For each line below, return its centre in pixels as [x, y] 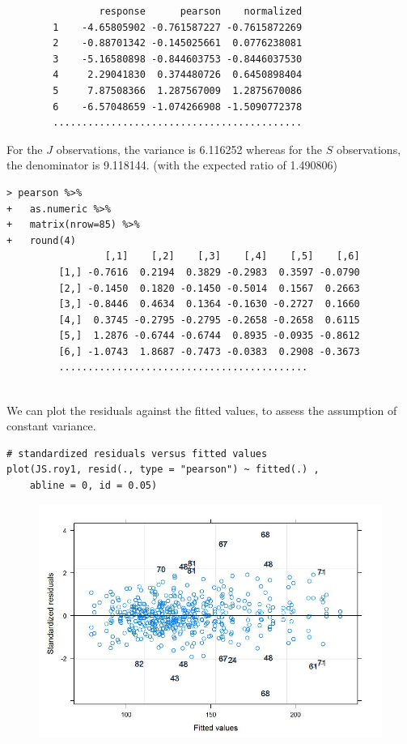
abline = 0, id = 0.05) [93, 486]
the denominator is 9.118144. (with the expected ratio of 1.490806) [172, 165]
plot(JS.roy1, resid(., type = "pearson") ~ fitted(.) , [163, 470]
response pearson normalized [201, 11]
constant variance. [51, 426]
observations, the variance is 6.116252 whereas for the [189, 149]
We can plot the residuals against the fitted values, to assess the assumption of [202, 410]
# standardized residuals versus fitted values [137, 453]
